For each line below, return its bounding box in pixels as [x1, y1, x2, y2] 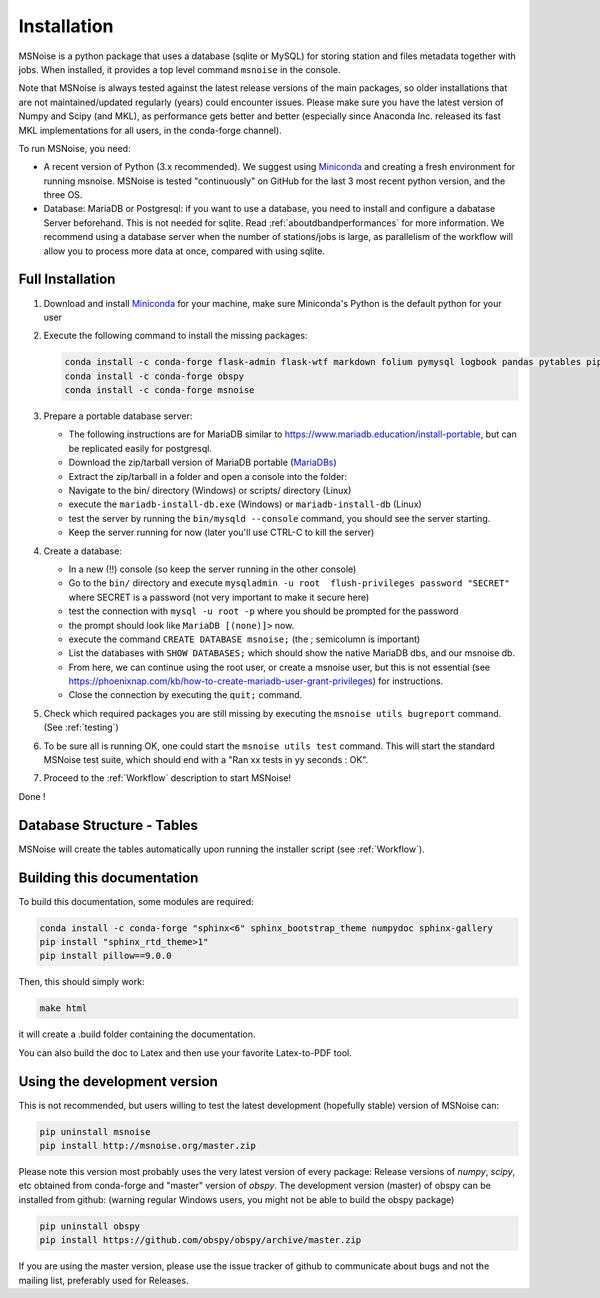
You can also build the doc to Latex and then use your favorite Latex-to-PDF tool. [18, 1046, 352, 1059]
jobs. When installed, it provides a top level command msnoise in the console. [18, 63, 341, 75]
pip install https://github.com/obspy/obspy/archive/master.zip [39, 1235, 362, 1246]
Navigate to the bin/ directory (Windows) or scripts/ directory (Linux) [68, 485, 352, 497]
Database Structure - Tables [18, 816, 199, 834]
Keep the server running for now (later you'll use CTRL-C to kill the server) [68, 526, 375, 539]
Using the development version [18, 1073, 219, 1090]
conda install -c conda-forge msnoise [64, 385, 255, 396]
